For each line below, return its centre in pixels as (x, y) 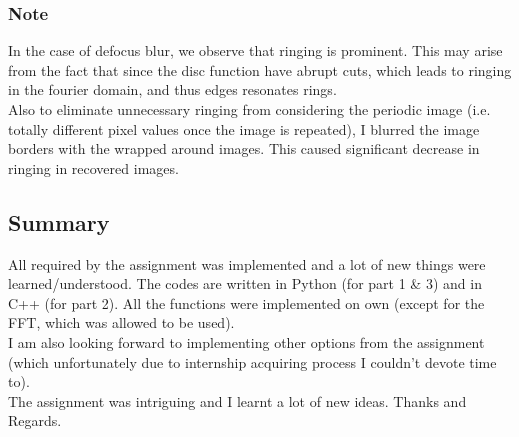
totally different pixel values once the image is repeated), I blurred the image (244, 128)
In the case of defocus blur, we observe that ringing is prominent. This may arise (255, 50)
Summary (59, 221)
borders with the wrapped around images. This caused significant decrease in (244, 148)
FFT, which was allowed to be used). (121, 322)
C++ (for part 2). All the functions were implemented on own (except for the (246, 302)
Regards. (35, 420)
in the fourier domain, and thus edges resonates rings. (172, 89)
